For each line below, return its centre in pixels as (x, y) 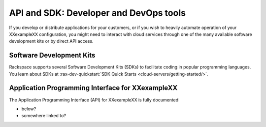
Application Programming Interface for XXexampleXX (93, 88)
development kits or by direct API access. (51, 41)
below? (29, 109)
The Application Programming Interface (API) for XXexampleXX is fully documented (94, 100)
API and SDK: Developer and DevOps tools (97, 13)
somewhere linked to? (44, 116)
